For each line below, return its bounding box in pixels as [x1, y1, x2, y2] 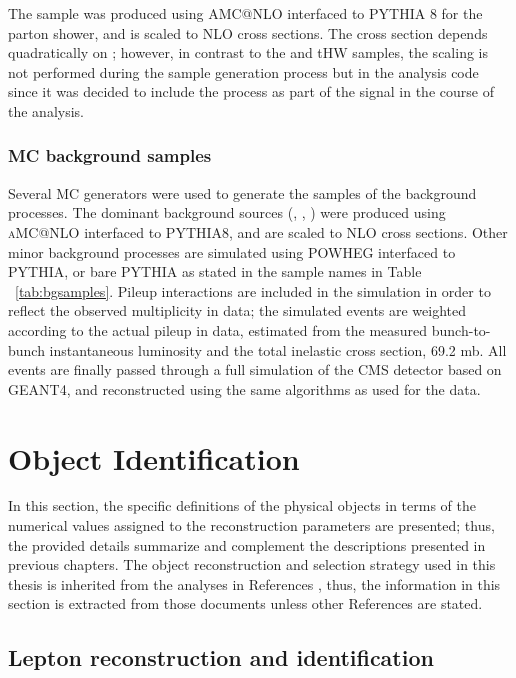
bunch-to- [431, 319, 491, 340]
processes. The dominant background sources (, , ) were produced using [8, 202, 446, 223]
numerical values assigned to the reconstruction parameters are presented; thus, [8, 515, 495, 536]
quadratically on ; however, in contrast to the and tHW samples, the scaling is [8, 42, 488, 63]
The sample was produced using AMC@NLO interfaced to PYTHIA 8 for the [8, 3, 483, 23]
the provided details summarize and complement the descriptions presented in [8, 534, 486, 555]
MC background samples [8, 143, 212, 168]
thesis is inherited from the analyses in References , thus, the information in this [8, 573, 501, 594]
